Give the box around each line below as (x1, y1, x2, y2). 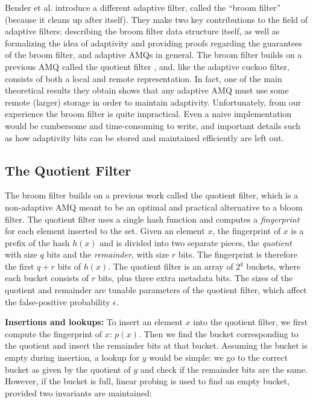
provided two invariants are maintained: (5, 386, 152, 399)
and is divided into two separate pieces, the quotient (100, 236, 292, 249)
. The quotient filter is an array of (108, 259, 233, 272)
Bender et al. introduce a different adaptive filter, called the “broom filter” (5, 1, 280, 13)
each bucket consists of (5, 271, 89, 284)
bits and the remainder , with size (46, 248, 169, 261)
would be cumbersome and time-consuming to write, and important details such (5, 119, 301, 132)
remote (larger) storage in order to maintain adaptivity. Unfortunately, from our (5, 95, 302, 108)
